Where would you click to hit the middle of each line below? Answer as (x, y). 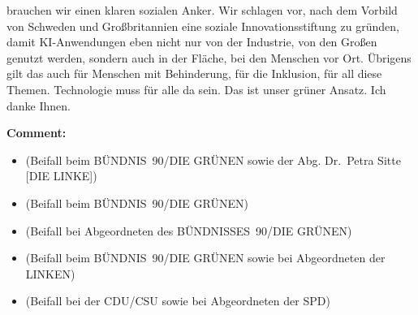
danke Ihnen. (39, 105)
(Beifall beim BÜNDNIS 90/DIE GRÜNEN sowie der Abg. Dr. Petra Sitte (213, 160)
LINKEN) (50, 273)
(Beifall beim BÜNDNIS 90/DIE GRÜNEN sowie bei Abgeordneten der (205, 258)
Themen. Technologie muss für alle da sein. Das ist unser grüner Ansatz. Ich (196, 89)
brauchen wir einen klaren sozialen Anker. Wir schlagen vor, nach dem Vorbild (202, 10)
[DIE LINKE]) (61, 176)
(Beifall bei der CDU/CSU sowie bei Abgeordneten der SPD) (178, 301)
